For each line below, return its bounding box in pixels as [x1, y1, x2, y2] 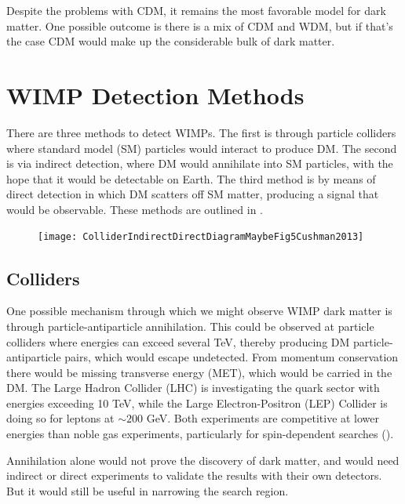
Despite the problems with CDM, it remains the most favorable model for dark [6, 2, 386, 18]
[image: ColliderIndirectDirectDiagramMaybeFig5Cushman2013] [38, 231, 364, 243]
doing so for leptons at [6, 410, 115, 426]
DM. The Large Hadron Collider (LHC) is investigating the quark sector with [6, 379, 380, 396]
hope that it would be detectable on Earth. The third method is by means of [6, 170, 376, 187]
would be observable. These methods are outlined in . [6, 201, 263, 217]
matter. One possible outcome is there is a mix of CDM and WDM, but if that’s [6, 17, 393, 34]
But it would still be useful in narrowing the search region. [6, 482, 289, 499]
